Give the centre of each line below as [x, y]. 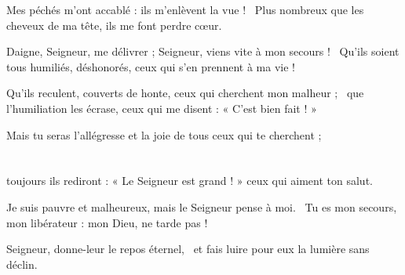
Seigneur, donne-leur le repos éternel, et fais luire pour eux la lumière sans [188, 249]
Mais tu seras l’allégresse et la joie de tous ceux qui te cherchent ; [164, 134]
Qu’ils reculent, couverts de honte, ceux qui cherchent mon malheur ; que [185, 93]
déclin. [22, 264]
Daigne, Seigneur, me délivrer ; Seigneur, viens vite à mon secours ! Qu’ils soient [203, 51]
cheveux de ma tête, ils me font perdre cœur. [114, 25]
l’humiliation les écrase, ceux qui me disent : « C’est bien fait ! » [162, 108]
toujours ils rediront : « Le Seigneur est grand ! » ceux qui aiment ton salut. [190, 181]
